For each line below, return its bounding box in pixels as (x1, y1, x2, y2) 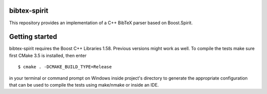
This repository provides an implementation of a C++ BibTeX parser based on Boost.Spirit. (9, 20, 193, 26)
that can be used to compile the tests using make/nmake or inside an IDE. (9, 82, 159, 88)
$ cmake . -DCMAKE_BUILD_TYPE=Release (18, 64, 112, 70)
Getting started (9, 33, 57, 41)
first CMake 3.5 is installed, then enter (9, 52, 87, 58)
